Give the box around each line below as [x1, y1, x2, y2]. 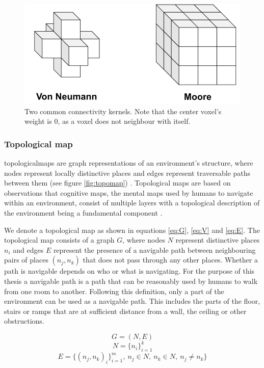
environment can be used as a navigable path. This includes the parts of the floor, [4, 296, 260, 306]
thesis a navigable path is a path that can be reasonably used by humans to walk [4, 275, 258, 286]
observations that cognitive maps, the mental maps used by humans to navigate [4, 187, 253, 198]
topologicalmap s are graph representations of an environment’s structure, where [4, 157, 253, 168]
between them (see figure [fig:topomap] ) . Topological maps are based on [4, 177, 231, 188]
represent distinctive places [175, 234, 260, 245]
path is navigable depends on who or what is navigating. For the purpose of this [4, 266, 255, 276]
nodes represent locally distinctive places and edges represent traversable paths [4, 167, 251, 178]
